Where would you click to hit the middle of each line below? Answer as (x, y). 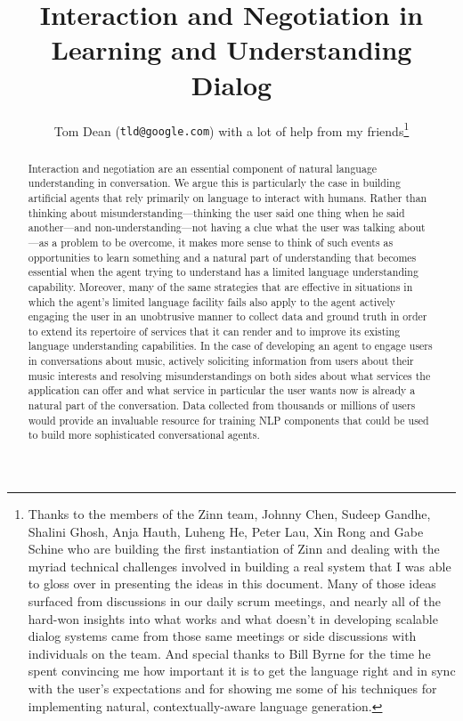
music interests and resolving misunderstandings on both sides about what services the (229, 375)
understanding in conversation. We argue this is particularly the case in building (214, 183)
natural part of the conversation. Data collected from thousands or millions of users (222, 405)
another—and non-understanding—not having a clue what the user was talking (211, 227)
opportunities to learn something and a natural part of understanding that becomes (222, 257)
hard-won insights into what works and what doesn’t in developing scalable (233, 618)
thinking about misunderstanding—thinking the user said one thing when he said (216, 212)
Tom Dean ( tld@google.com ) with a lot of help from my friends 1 (231, 129)
